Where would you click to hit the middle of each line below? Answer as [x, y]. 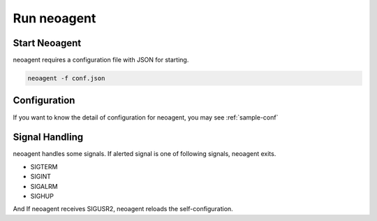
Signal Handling [48, 137]
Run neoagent [54, 18]
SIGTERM [44, 166]
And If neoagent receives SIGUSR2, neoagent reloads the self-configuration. [123, 209]
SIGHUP [42, 197]
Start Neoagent [47, 43]
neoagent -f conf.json [66, 78]
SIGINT [41, 177]
